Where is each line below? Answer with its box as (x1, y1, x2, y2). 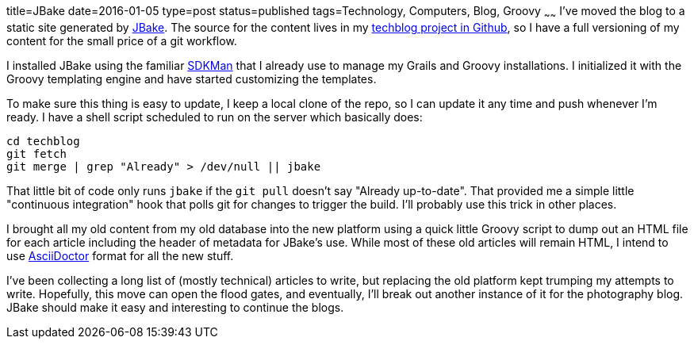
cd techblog (6, 134, 80, 148)
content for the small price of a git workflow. (6, 33, 237, 48)
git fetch (6, 147, 67, 160)
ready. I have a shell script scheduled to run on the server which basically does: (6, 109, 423, 124)
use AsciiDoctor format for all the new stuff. (6, 248, 234, 263)
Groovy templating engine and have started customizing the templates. (6, 71, 377, 86)
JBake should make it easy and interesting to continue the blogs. (6, 300, 344, 314)
